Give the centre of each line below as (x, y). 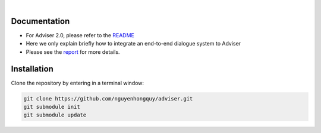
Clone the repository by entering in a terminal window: (78, 83)
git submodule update (55, 115)
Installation (32, 69)
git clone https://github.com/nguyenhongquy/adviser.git (108, 98)
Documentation (40, 21)
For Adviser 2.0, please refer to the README (80, 35)
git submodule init (52, 107)
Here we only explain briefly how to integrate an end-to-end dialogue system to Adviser (133, 44)
